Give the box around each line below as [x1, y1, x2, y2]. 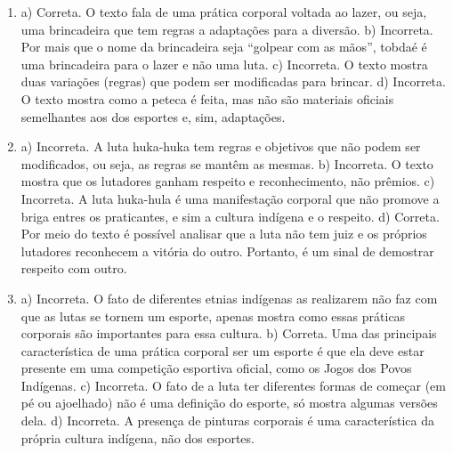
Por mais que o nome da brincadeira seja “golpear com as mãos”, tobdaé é [20, 37, 427, 56]
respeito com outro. [20, 259, 127, 278]
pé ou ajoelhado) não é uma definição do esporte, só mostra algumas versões [20, 393, 438, 412]
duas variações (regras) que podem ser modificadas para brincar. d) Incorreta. [20, 72, 446, 91]
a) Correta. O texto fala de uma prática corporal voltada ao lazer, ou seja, [20, 3, 427, 20]
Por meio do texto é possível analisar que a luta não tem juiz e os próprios [20, 224, 427, 243]
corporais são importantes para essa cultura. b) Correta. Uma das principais [20, 324, 437, 343]
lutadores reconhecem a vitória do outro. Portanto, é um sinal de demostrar [20, 241, 434, 260]
